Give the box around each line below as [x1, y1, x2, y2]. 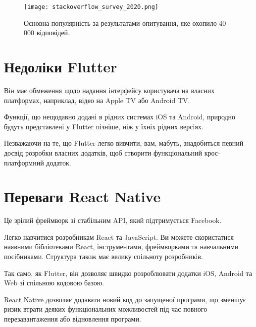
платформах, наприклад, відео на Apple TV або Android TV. [4, 95, 190, 105]
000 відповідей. [24, 27, 70, 38]
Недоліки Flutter [4, 56, 117, 77]
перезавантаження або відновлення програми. [4, 314, 141, 324]
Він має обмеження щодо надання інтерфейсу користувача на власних [4, 85, 215, 95]
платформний [4, 157, 44, 167]
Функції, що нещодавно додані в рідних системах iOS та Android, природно [4, 111, 236, 122]
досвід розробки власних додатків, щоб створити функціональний [4, 147, 202, 158]
